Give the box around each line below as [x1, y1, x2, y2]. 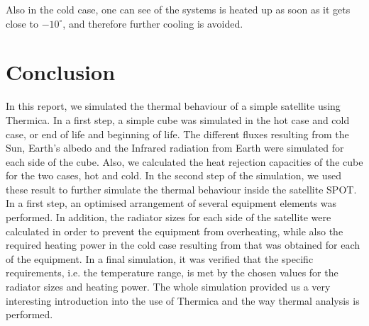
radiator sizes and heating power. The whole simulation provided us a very [6, 279, 331, 294]
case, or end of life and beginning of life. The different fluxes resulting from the [6, 126, 349, 141]
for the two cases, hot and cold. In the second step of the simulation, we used [6, 168, 341, 183]
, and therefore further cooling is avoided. [62, 16, 243, 30]
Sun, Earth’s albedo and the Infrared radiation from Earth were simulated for [6, 140, 344, 155]
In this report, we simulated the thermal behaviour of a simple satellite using [6, 99, 341, 113]
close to [6, 16, 38, 30]
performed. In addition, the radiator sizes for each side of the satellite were [6, 210, 331, 225]
